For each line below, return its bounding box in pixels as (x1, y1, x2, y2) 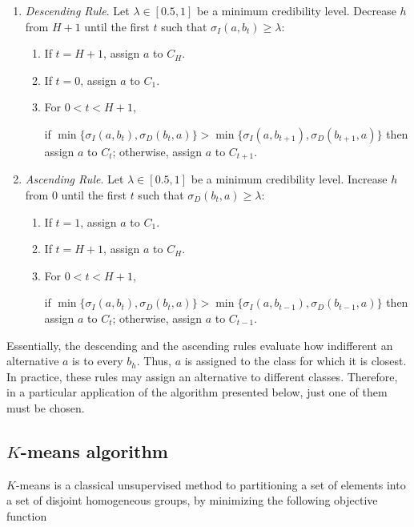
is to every (72, 352, 123, 369)
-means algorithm (20, 438, 168, 463)
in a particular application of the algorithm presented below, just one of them (6, 384, 388, 400)
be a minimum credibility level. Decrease (197, 2, 396, 18)
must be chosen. (6, 399, 85, 416)
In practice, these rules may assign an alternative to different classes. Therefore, (6, 368, 398, 384)
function (6, 507, 47, 524)
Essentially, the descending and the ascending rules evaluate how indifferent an (6, 336, 393, 353)
